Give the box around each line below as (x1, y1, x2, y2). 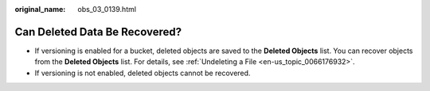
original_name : (14, 5, 66, 13)
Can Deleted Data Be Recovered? (14, 25, 182, 39)
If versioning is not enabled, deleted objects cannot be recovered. (34, 68, 251, 78)
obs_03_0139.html (77, 5, 137, 13)
